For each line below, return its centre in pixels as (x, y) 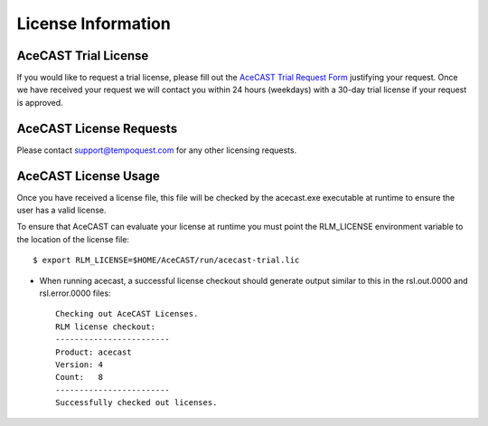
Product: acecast (94, 352)
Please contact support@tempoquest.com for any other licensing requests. (157, 150)
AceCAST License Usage (88, 176)
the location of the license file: (73, 239)
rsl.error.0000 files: (75, 293)
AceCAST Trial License (83, 56)
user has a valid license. (62, 210)
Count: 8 (80, 377)
